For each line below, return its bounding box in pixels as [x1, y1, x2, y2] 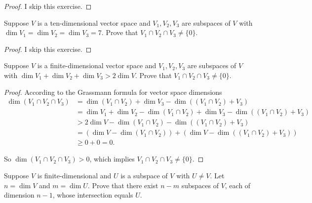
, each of [225, 180, 251, 190]
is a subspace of [120, 170, 168, 180]
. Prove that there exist [87, 180, 158, 190]
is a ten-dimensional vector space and [37, 17, 151, 28]
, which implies [89, 154, 135, 164]
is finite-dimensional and [37, 170, 112, 180]
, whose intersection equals [52, 190, 133, 200]
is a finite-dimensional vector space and [37, 60, 156, 71]
